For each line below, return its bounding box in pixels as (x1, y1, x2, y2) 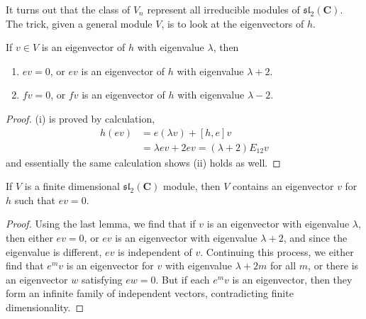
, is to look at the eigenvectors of (161, 16, 304, 30)
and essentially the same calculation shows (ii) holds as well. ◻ (6, 155, 281, 169)
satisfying (81, 272, 123, 286)
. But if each (155, 272, 210, 286)
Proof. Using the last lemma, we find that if (6, 216, 196, 231)
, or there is (308, 258, 359, 273)
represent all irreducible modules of (147, 2, 300, 16)
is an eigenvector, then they (232, 272, 353, 286)
